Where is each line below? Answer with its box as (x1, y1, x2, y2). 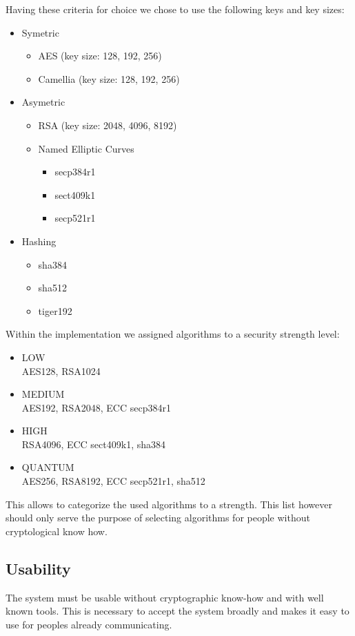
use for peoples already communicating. (6, 617, 172, 631)
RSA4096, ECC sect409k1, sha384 (21, 436, 165, 451)
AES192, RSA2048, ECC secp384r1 (21, 400, 171, 414)
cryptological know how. (6, 523, 108, 538)
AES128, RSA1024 (21, 363, 101, 378)
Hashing (21, 233, 57, 248)
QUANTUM (21, 460, 74, 474)
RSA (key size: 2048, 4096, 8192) (38, 117, 177, 132)
